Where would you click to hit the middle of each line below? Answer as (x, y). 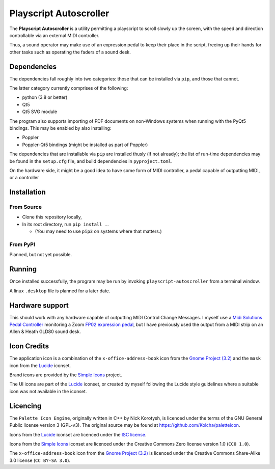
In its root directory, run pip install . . (65, 224)
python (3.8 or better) (45, 97)
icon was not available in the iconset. (48, 391)
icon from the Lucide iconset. (40, 365)
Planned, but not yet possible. (41, 255)
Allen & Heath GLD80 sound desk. (45, 332)
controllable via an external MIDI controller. (54, 35)
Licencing (25, 406)
